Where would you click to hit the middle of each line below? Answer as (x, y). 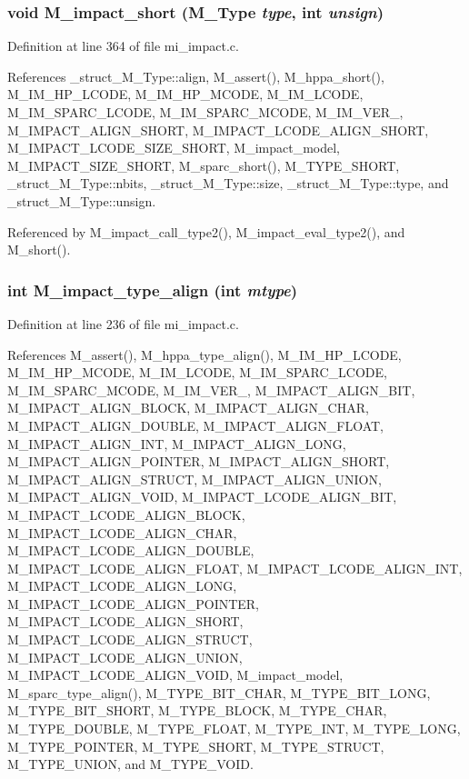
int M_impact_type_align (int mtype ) (153, 290)
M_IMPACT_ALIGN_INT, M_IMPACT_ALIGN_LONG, (177, 443)
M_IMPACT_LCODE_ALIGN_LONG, (122, 586)
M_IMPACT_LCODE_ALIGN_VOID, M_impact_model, (175, 675)
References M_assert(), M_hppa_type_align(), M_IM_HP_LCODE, (205, 354)
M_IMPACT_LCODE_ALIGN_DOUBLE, (131, 550)
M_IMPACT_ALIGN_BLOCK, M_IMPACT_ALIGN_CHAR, (188, 408)
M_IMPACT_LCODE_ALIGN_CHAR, (122, 532)
